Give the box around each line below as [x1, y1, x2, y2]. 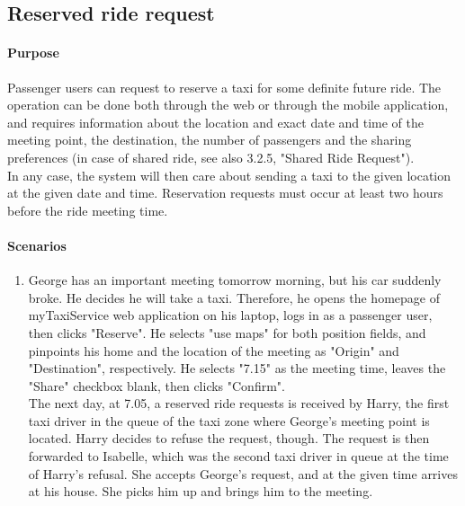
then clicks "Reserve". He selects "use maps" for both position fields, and [28, 323, 426, 342]
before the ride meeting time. [7, 200, 168, 219]
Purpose [7, 43, 59, 62]
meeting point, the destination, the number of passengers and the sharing [7, 130, 412, 149]
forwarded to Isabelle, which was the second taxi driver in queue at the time [28, 447, 449, 466]
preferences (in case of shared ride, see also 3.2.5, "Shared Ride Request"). [7, 147, 415, 166]
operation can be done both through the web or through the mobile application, [7, 95, 449, 114]
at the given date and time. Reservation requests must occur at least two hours [7, 183, 443, 202]
